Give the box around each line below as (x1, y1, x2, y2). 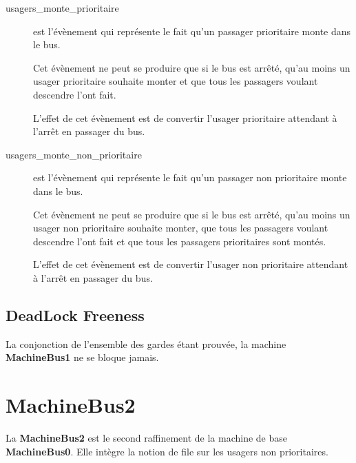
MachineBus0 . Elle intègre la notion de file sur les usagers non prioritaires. (6, 444, 328, 458)
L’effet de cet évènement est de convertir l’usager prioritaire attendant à (33, 110, 337, 125)
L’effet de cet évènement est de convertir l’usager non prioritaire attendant (33, 257, 348, 271)
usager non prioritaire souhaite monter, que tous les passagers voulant (33, 220, 328, 235)
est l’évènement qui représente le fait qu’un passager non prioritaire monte (33, 170, 347, 185)
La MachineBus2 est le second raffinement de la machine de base (6, 431, 287, 445)
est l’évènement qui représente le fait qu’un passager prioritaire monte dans (33, 23, 351, 38)
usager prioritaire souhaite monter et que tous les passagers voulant (33, 74, 318, 88)
